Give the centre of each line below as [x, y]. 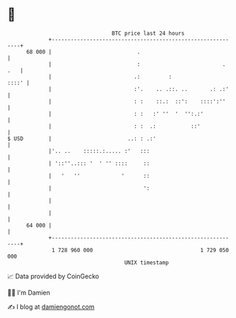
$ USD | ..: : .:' [82, 138]
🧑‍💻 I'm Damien [29, 293]
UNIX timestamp [147, 262]
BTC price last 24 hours [148, 33]
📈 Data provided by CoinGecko [53, 276]
